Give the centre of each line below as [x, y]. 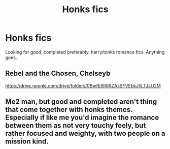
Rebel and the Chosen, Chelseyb [58, 73]
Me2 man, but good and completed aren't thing [81, 102]
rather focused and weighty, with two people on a [85, 133]
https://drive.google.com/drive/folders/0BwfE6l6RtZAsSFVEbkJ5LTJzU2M [83, 85]
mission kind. [27, 142]
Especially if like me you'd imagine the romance [82, 118]
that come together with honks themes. [69, 110]
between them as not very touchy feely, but [76, 126]
